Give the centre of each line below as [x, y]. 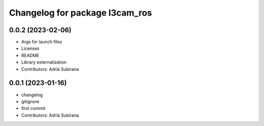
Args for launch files [42, 42]
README [30, 55]
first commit [33, 108]
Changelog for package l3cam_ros [81, 13]
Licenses [30, 48]
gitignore [30, 101]
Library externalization [44, 62]
